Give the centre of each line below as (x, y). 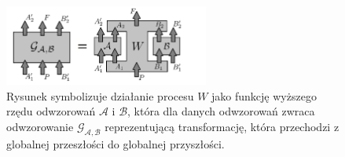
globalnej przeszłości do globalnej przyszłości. (116, 143)
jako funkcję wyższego (264, 95)
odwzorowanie (40, 126)
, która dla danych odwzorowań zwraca (221, 111)
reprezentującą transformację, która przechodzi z (222, 126)
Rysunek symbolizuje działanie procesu (100, 95)
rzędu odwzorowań (51, 111)
